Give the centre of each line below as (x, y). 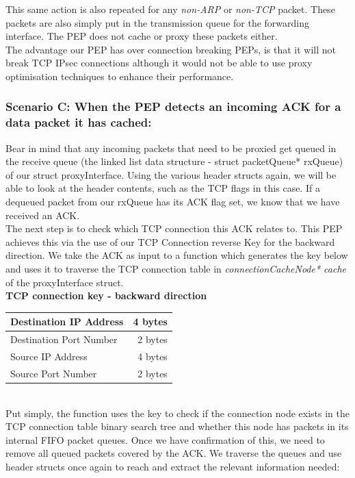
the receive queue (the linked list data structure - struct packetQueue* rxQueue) (174, 161)
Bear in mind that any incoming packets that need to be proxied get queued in (171, 148)
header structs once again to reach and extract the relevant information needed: (173, 466)
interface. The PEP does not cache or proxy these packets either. (142, 36)
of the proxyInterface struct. (65, 282)
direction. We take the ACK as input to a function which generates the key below (177, 255)
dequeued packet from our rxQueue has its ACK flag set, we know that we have (173, 202)
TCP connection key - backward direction (106, 295)
